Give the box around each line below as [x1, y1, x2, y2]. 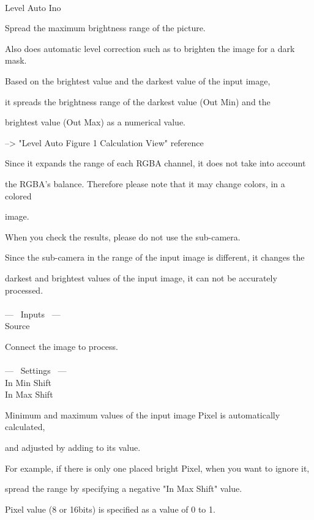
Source [5, 319, 30, 332]
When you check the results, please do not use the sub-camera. [5, 230, 241, 243]
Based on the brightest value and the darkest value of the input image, [5, 74, 271, 87]
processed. [5, 283, 43, 296]
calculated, [5, 420, 45, 433]
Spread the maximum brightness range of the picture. [5, 21, 206, 34]
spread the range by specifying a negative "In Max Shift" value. [5, 482, 242, 495]
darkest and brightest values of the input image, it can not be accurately [5, 271, 277, 284]
